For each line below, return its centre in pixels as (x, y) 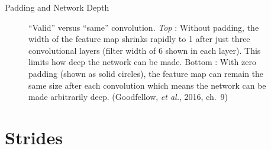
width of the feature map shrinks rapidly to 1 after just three (139, 39)
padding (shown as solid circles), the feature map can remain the (146, 73)
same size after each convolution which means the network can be (147, 85)
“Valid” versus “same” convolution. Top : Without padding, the (144, 27)
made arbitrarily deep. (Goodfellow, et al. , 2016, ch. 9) (128, 97)
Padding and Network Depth (57, 7)
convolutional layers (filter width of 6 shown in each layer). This (145, 50)
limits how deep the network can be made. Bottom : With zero (142, 62)
